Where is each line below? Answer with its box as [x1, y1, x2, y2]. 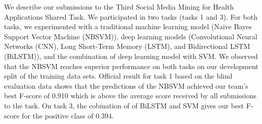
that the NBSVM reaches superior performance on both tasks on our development [4, 60, 258, 71]
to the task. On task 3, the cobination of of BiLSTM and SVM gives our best [4, 100, 244, 110]
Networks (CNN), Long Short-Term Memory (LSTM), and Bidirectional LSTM [4, 41, 250, 51]
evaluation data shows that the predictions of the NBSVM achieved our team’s [4, 80, 248, 91]
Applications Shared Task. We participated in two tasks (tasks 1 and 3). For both [4, 11, 257, 22]
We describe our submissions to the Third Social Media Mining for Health [4, 2, 234, 12]
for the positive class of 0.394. [22, 110, 114, 120]
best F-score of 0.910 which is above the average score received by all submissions [4, 90, 257, 101]
